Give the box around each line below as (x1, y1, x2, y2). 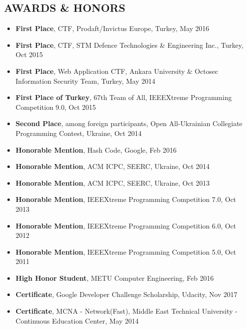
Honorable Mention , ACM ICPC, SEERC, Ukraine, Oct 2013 (15, 177, 210, 188)
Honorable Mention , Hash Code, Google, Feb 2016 (15, 144, 177, 155)
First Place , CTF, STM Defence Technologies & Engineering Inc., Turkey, (15, 39, 244, 50)
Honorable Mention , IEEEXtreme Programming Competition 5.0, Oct (15, 246, 236, 257)
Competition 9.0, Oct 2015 (15, 101, 96, 112)
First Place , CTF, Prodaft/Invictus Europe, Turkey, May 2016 (15, 23, 210, 33)
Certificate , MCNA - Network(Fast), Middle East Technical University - (15, 306, 238, 316)
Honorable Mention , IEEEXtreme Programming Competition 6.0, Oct (15, 220, 236, 230)
